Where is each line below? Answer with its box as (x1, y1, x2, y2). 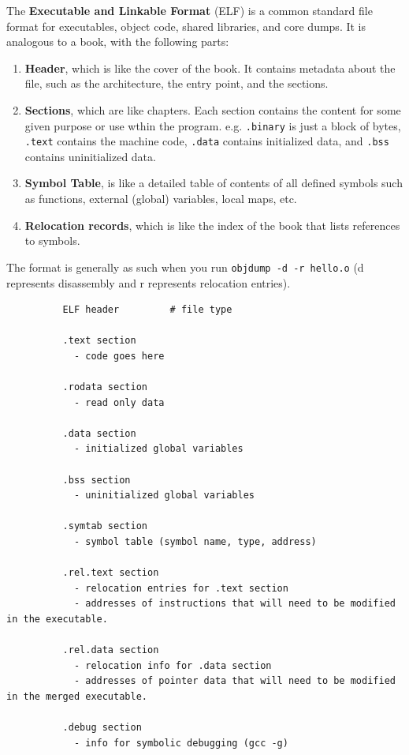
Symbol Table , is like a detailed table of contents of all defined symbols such (24, 175, 403, 191)
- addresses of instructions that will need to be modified (73, 598, 396, 610)
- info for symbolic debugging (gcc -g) (73, 737, 288, 749)
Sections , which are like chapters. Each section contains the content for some (24, 101, 401, 118)
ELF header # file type (62, 304, 232, 316)
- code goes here (73, 350, 165, 362)
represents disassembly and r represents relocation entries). (6, 274, 291, 291)
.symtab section (62, 520, 147, 532)
